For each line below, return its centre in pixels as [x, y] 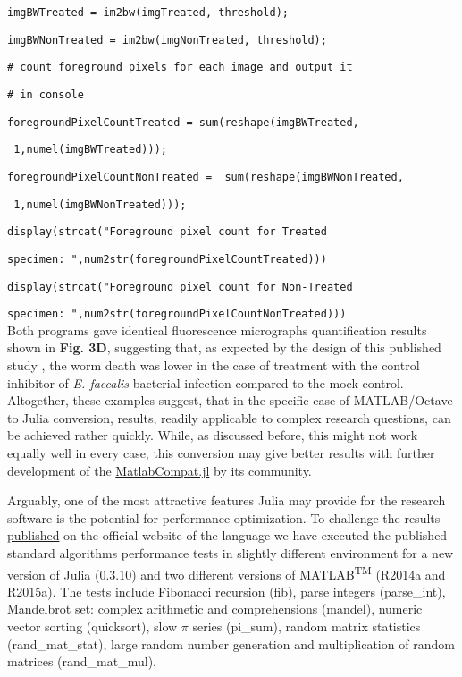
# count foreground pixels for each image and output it [180, 68]
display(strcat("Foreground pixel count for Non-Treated [180, 287]
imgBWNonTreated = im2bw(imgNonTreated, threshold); [167, 40]
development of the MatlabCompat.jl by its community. [160, 470]
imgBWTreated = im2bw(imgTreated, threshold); [148, 13]
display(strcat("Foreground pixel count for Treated [167, 232]
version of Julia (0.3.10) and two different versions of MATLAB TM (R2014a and [227, 572]
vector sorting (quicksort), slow [92, 626]
